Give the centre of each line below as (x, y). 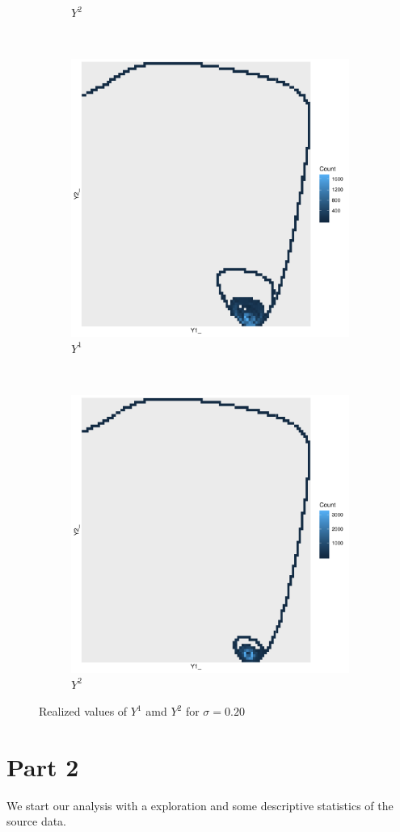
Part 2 (43, 766)
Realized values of (83, 711)
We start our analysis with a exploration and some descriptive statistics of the (200, 805)
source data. (37, 821)
